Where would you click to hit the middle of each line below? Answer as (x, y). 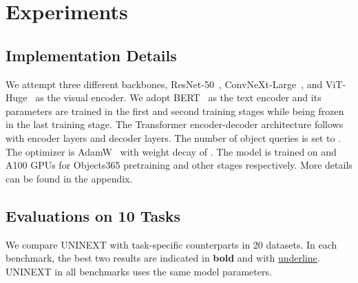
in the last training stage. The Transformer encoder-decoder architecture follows (175, 124)
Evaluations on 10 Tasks (93, 215)
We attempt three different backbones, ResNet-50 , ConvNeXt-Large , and (164, 84)
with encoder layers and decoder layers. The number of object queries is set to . (173, 137)
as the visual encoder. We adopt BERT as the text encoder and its (178, 97)
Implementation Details (91, 55)
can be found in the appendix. (69, 178)
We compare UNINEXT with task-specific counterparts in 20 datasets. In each (171, 244)
